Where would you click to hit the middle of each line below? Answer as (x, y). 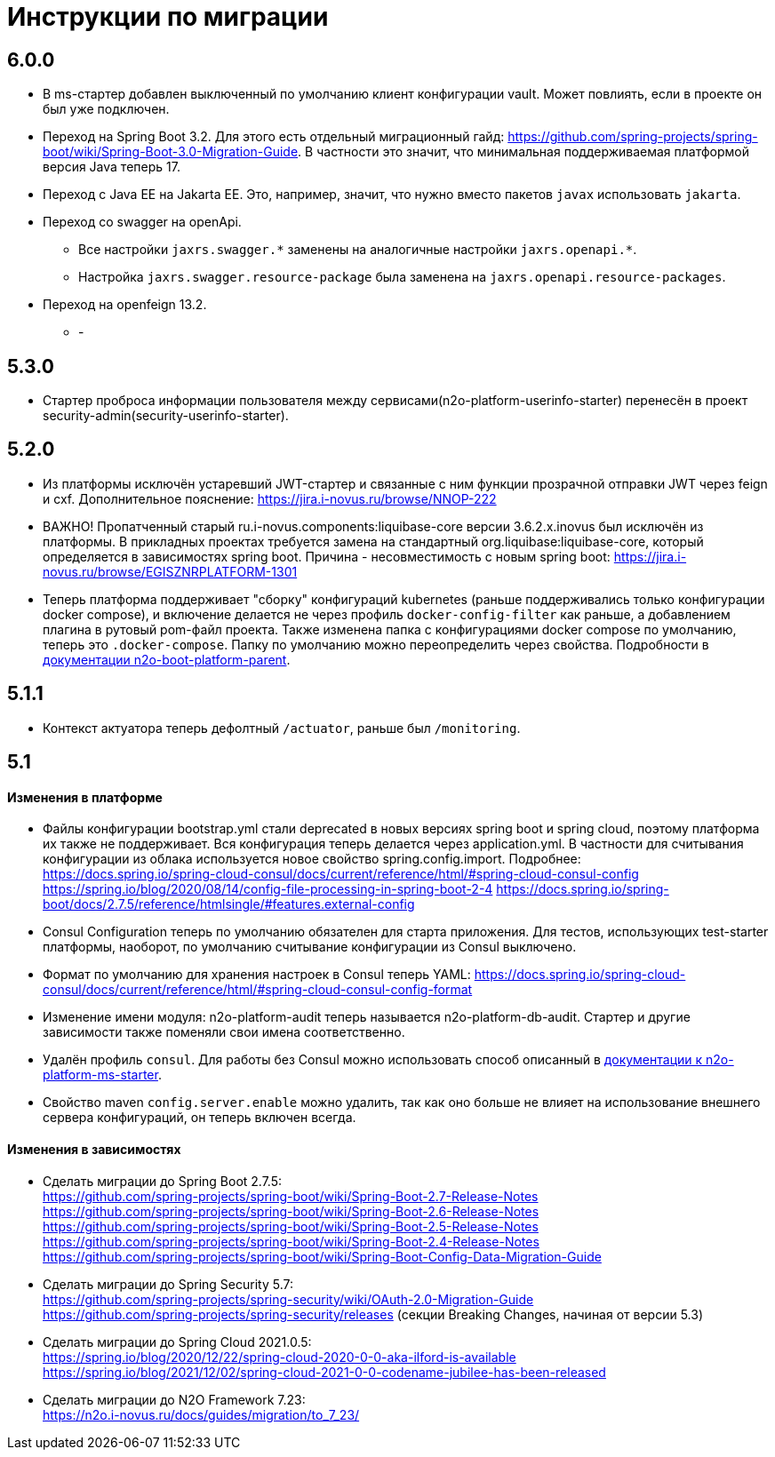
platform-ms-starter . (102, 1075)
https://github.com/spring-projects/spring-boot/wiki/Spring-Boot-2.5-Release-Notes (291, 1226)
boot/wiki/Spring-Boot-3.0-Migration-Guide (171, 152)
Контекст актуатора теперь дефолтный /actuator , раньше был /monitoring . (282, 728)
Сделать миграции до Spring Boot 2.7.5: (163, 1181)
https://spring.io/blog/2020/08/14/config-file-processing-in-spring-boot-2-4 (268, 889)
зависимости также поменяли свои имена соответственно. (224, 1032)
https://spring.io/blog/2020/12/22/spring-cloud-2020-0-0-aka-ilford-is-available (280, 1357)
